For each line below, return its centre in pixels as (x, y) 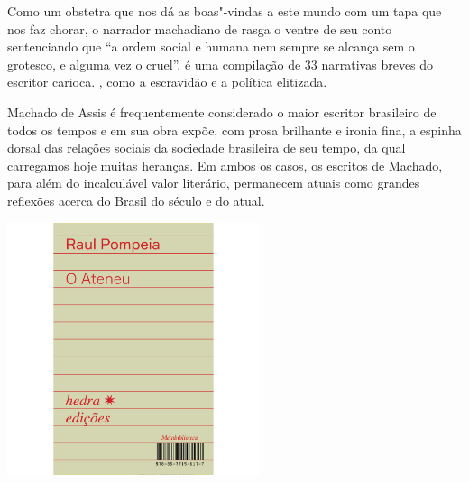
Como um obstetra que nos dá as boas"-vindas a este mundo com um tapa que (225, 11)
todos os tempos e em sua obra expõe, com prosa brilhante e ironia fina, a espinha (234, 130)
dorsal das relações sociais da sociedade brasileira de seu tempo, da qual (207, 148)
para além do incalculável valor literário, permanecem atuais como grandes (214, 183)
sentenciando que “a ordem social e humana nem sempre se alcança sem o (211, 46)
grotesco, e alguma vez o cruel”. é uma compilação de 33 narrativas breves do (221, 64)
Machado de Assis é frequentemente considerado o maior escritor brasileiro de (222, 111)
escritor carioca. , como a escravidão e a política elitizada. (167, 82)
